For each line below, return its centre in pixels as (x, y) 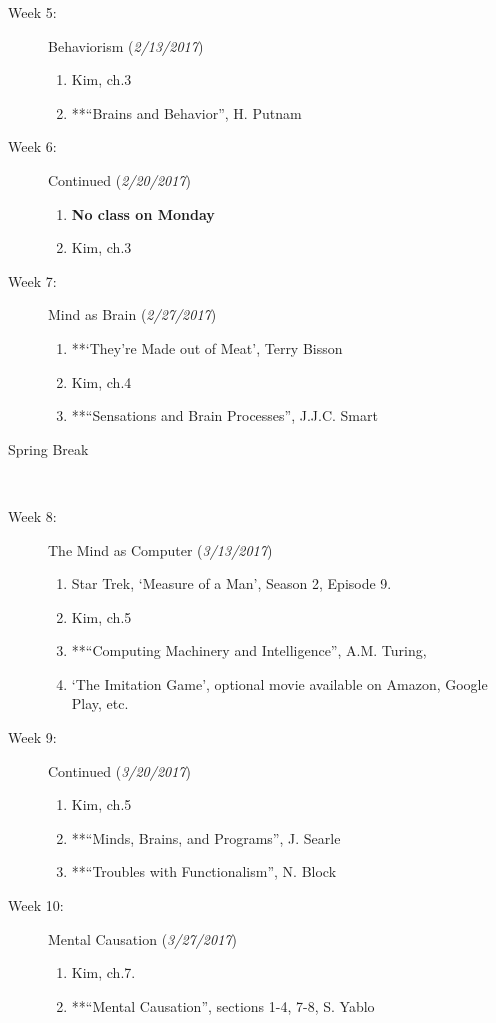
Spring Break (48, 448)
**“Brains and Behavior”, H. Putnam (186, 112)
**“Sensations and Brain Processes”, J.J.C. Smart (224, 415)
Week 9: (32, 737)
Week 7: (32, 280)
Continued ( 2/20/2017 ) (119, 179)
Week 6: (32, 146)
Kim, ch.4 (101, 381)
